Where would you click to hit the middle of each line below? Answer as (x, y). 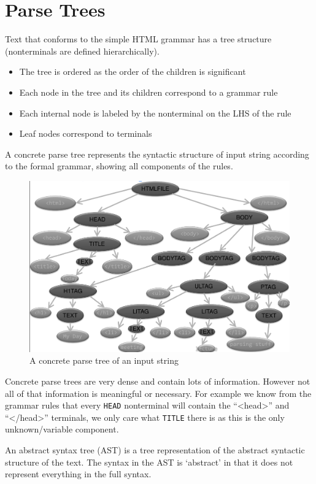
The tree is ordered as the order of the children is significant (133, 71)
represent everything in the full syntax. (78, 474)
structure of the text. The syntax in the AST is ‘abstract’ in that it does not (149, 462)
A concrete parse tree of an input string (104, 360)
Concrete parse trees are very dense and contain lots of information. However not (158, 381)
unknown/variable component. (62, 429)
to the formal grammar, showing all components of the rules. (119, 166)
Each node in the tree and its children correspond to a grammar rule (148, 92)
